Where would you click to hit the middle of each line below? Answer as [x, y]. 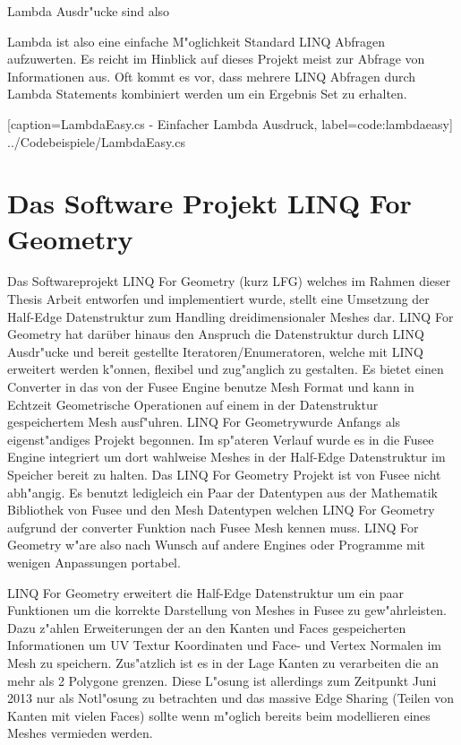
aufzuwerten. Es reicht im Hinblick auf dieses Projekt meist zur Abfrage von [216, 59]
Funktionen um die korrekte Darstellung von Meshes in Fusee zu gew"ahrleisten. [227, 610]
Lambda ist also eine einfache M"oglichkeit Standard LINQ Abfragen [196, 41]
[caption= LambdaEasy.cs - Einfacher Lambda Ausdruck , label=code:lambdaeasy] [230, 123]
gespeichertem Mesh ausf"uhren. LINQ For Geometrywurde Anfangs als [204, 422]
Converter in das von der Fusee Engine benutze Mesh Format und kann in [211, 387]
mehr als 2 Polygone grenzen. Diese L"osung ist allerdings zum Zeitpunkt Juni [222, 680]
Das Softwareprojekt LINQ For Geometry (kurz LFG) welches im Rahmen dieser [229, 281]
